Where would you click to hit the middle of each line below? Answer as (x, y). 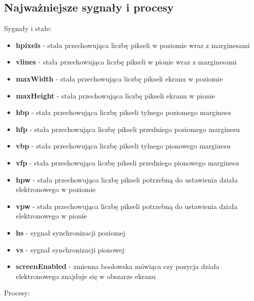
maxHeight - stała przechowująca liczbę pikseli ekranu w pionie (115, 95)
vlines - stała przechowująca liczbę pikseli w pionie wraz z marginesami (126, 62)
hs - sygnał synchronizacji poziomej (70, 232)
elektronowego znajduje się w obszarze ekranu (86, 276)
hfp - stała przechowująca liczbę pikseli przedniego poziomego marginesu (128, 129)
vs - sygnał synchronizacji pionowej (70, 249)
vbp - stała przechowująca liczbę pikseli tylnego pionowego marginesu (123, 146)
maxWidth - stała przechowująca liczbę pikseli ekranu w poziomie (119, 78)
